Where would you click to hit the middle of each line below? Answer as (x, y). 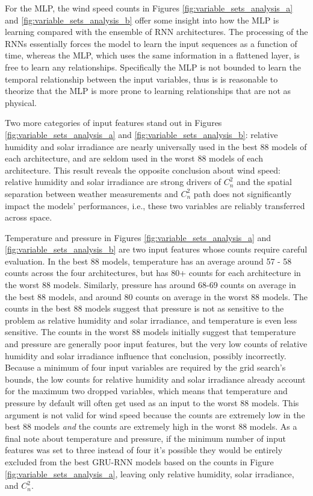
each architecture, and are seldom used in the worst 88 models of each (134, 158)
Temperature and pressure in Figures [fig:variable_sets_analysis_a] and (138, 237)
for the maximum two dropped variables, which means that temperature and (146, 391)
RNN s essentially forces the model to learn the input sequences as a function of (151, 43)
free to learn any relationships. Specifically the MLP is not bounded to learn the (153, 67)
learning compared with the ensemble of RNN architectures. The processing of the (156, 32)
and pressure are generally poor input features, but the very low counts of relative (156, 344)
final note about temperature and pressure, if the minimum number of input (146, 438)
